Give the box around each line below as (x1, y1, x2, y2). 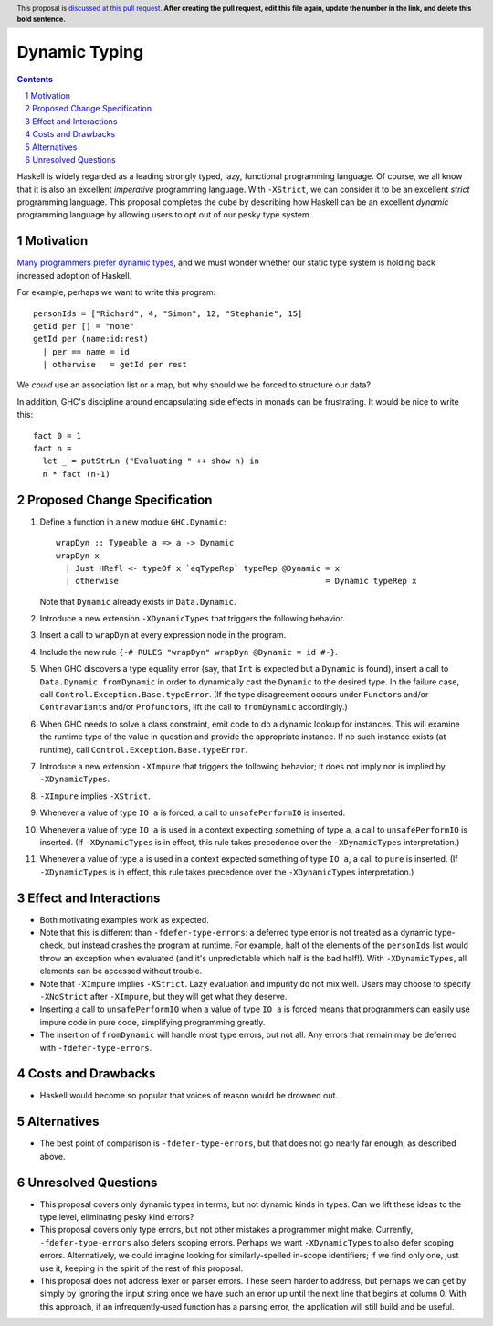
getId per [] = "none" (33, 321, 135, 331)
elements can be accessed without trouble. (39, 965, 203, 977)
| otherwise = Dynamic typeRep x (65, 576, 417, 587)
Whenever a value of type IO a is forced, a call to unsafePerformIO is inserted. (39, 807, 346, 818)
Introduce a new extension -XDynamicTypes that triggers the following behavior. (39, 613, 346, 624)
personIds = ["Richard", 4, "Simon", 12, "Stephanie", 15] (33, 308, 303, 319)
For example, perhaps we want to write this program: (16, 287, 216, 298)
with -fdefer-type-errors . (39, 1042, 152, 1053)
